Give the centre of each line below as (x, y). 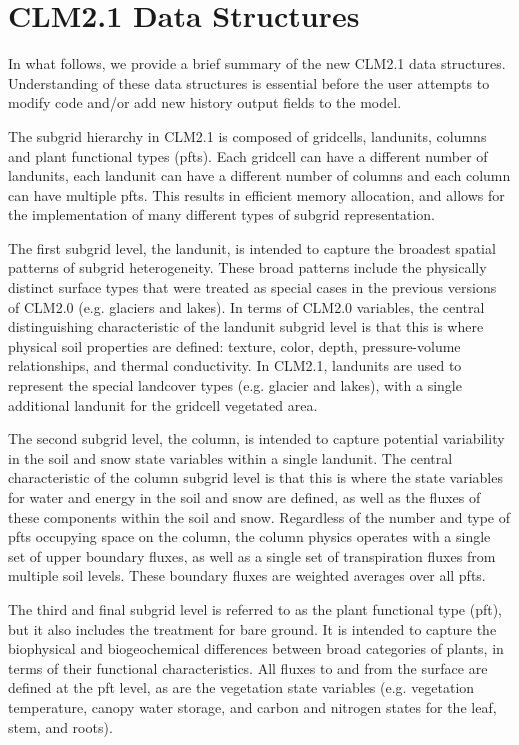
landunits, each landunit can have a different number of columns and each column (259, 175)
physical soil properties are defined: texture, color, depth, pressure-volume (234, 345)
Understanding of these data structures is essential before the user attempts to (249, 82)
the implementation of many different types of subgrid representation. (222, 214)
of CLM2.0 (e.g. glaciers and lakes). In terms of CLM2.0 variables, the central (246, 306)
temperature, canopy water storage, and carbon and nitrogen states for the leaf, (252, 706)
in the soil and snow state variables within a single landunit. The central (230, 457)
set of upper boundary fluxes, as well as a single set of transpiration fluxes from (252, 555)
